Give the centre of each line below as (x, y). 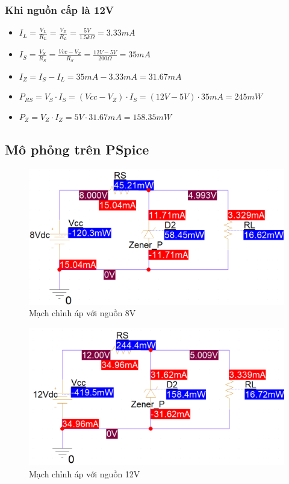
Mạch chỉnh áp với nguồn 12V (85, 473)
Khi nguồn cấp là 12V (59, 9)
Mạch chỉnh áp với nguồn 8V (82, 313)
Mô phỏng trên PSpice (77, 149)
